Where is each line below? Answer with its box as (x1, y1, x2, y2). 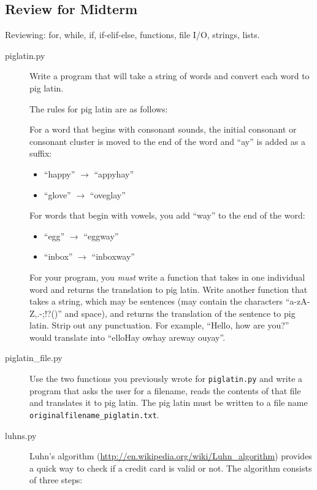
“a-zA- (285, 295, 310, 308)
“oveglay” (90, 188, 126, 201)
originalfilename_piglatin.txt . (29, 408, 159, 421)
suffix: (29, 147, 52, 160)
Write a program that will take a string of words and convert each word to (29, 69, 310, 82)
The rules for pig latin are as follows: (29, 102, 168, 115)
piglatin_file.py (5, 351, 63, 364)
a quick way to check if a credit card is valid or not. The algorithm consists (29, 461, 312, 474)
